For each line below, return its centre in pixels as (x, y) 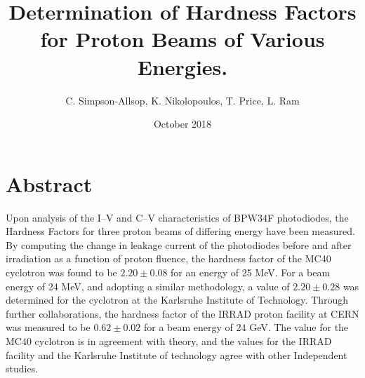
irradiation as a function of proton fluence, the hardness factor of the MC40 (168, 258)
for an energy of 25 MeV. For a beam (251, 272)
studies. (22, 369)
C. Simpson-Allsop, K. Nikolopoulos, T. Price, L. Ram (182, 100)
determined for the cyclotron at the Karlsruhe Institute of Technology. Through (177, 300)
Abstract (49, 183)
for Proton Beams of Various (182, 39)
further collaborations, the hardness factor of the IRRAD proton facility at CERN (182, 313)
